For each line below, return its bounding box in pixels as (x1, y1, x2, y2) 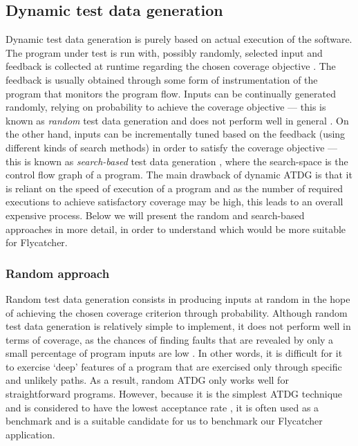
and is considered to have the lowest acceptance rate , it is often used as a (6, 400, 319, 414)
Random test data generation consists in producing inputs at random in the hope (6, 291, 350, 306)
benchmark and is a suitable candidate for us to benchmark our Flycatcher (6, 414, 323, 428)
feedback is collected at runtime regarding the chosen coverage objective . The (6, 59, 336, 73)
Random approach (6, 264, 110, 281)
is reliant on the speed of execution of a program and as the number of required (6, 180, 343, 195)
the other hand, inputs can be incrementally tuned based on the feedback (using (6, 127, 346, 141)
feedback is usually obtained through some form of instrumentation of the (6, 72, 318, 86)
